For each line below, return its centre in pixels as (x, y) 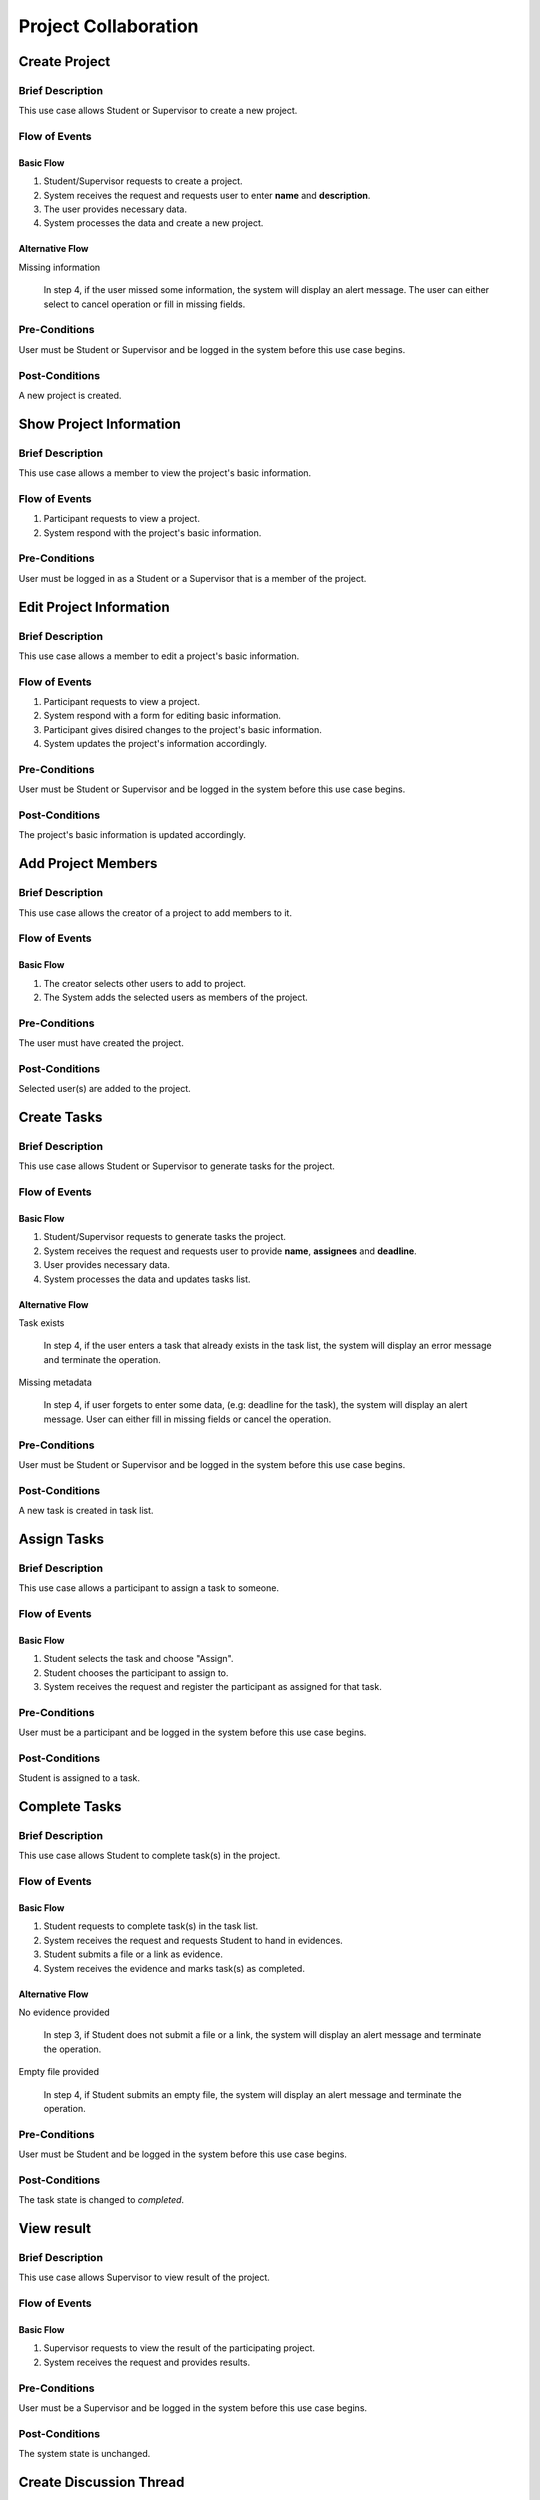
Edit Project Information (94, 606)
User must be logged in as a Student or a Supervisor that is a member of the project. (192, 578)
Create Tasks (60, 1117)
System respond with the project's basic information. (152, 532)
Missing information (59, 267)
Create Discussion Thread (101, 2481)
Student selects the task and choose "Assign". (138, 1659)
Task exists (41, 1322)
